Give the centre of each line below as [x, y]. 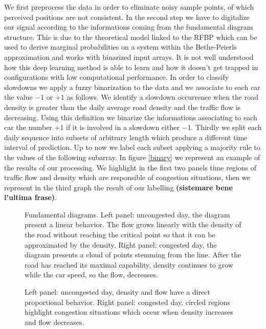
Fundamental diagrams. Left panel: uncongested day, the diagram [127, 214]
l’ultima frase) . [30, 197]
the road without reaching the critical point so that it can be [120, 235]
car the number [28, 127]
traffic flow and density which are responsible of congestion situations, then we [127, 177]
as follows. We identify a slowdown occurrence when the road [163, 97]
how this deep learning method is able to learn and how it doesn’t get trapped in [131, 67]
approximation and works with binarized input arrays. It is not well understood [129, 57]
